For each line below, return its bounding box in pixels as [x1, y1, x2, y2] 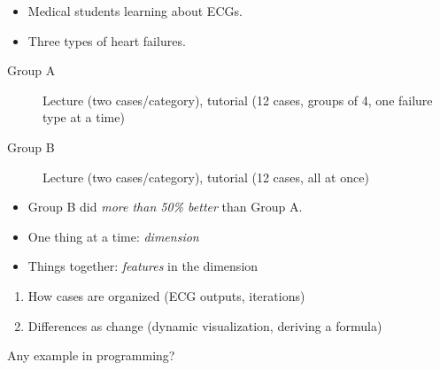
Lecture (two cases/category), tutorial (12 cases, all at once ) [42, 167, 369, 186]
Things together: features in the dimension [27, 257, 259, 275]
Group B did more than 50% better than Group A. [27, 197, 303, 216]
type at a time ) [42, 108, 125, 127]
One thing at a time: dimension [27, 227, 199, 245]
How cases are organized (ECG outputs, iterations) [27, 286, 305, 304]
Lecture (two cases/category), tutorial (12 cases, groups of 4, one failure [42, 90, 433, 109]
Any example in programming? [7, 346, 175, 365]
